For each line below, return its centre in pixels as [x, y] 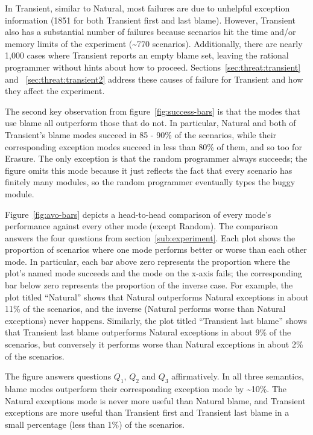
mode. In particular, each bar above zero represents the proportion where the [148, 261]
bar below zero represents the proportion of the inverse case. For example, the [149, 285]
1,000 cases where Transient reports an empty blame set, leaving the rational [147, 55]
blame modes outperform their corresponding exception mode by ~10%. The [146, 389]
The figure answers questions [58, 376]
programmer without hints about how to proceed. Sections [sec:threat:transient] [153, 67]
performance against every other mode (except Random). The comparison [141, 226]
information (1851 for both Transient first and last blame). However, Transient [150, 20]
